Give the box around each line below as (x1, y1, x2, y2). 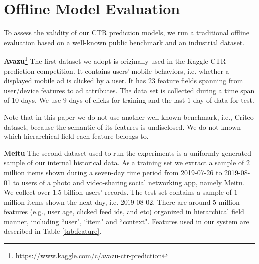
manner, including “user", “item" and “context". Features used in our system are (4, 216, 249, 226)
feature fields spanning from (157, 75, 243, 86)
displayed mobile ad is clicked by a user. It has (4, 75, 146, 86)
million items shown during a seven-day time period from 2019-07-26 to (4, 167, 222, 177)
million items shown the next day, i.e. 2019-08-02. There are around (4, 196, 211, 207)
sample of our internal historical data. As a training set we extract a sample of (4, 157, 244, 168)
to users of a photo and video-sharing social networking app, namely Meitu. (13, 177, 244, 187)
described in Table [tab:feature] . (4, 226, 102, 236)
